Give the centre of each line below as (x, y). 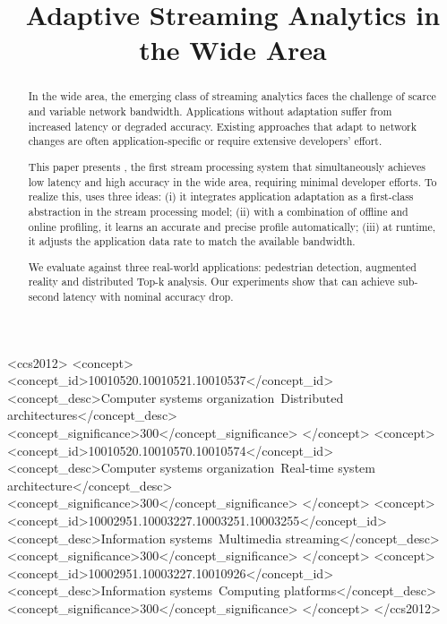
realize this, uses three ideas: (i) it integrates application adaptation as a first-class (221, 197)
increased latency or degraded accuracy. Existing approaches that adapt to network (223, 126)
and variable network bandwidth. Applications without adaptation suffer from (210, 111)
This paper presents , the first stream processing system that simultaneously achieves (227, 166)
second (44, 297)
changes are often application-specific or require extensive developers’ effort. (205, 141)
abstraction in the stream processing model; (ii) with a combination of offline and (218, 211)
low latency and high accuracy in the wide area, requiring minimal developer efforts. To (232, 181)
